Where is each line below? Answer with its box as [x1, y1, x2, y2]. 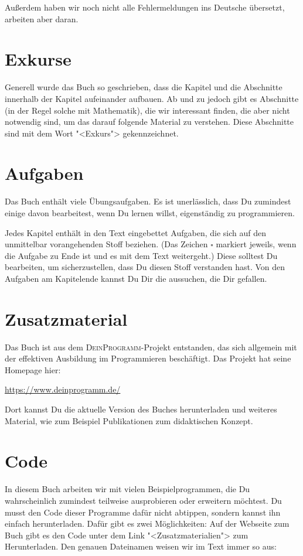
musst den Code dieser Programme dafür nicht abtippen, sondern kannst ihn [5, 506, 281, 518]
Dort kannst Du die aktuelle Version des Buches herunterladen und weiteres [5, 403, 277, 415]
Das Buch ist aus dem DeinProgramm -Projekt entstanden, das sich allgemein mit [5, 340, 297, 353]
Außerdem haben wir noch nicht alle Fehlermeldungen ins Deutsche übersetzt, [5, 1, 285, 13]
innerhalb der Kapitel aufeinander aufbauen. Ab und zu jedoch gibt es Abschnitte [5, 92, 299, 104]
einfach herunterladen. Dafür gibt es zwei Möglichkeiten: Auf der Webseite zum [5, 517, 290, 530]
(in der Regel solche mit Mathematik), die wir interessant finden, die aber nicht [5, 104, 290, 116]
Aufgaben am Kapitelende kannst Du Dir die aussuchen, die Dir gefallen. [5, 272, 267, 284]
